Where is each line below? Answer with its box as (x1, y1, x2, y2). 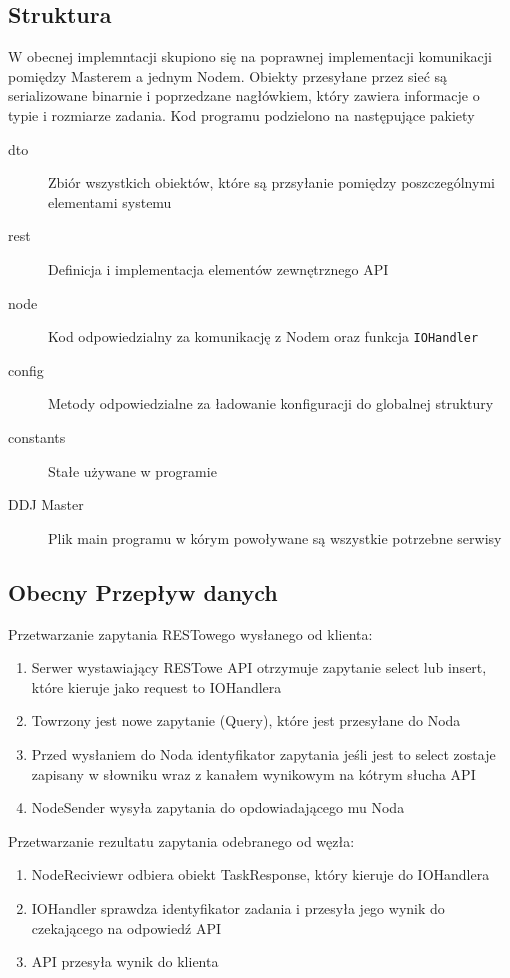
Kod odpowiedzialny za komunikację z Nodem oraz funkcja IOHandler (48, 326, 479, 347)
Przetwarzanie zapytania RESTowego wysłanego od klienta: (8, 623, 373, 644)
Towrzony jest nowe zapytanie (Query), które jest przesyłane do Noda (31, 710, 461, 731)
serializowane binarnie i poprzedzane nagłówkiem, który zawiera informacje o (8, 85, 480, 106)
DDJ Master (8, 494, 84, 515)
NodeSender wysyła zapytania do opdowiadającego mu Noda (31, 797, 405, 818)
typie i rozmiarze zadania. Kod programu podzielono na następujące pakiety (8, 104, 475, 125)
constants (8, 426, 66, 447)
